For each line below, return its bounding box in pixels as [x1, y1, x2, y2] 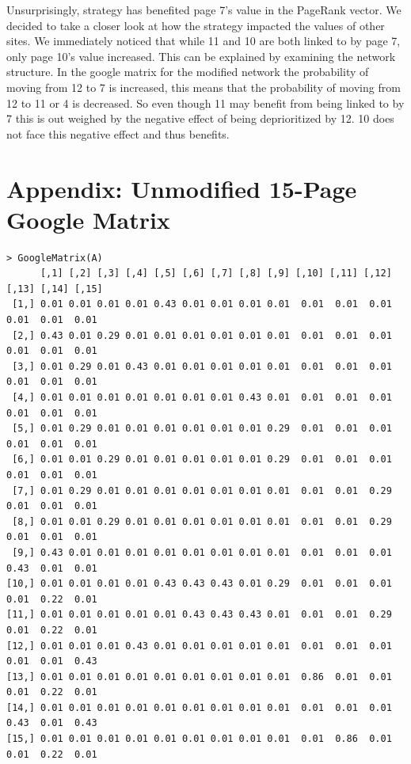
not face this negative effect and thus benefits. [6, 125, 230, 142]
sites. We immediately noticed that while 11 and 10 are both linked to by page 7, [6, 32, 401, 49]
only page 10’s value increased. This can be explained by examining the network [6, 48, 396, 64]
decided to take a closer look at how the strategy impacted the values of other [6, 17, 385, 33]
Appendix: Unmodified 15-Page [6, 172, 357, 204]
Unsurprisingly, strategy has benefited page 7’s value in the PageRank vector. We [6, 2, 401, 17]
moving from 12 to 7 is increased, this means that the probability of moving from [6, 78, 401, 95]
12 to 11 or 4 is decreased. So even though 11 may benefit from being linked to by [6, 94, 405, 111]
